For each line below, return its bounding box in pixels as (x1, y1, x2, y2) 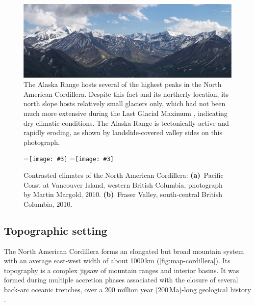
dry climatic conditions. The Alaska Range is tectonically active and (24, 117, 229, 128)
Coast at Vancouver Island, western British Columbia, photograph (24, 179, 223, 190)
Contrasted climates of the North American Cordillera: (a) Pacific (24, 170, 224, 180)
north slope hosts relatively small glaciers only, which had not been (24, 98, 226, 109)
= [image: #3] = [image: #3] (24, 153, 114, 164)
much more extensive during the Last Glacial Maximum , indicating (24, 108, 228, 118)
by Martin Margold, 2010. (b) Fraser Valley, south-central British (24, 189, 223, 199)
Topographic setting (4, 223, 107, 238)
